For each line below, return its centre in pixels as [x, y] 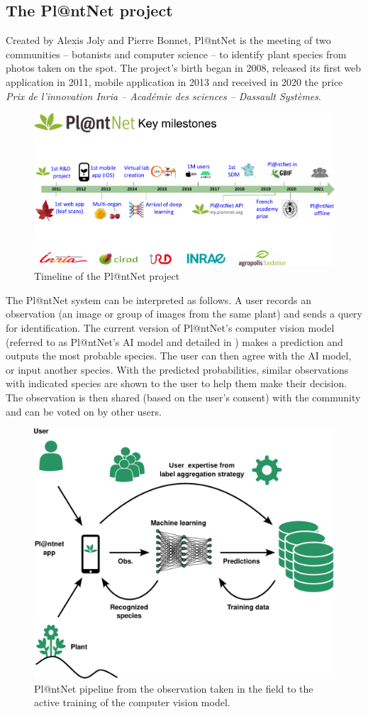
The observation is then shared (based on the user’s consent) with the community [183, 397]
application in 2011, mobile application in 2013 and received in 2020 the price [174, 81]
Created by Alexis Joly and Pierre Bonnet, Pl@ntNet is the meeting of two [168, 40]
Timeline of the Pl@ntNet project [107, 276]
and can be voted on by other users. [84, 411]
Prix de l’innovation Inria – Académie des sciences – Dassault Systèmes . [163, 96]
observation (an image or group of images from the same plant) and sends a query [184, 314]
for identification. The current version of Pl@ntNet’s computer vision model [170, 328]
